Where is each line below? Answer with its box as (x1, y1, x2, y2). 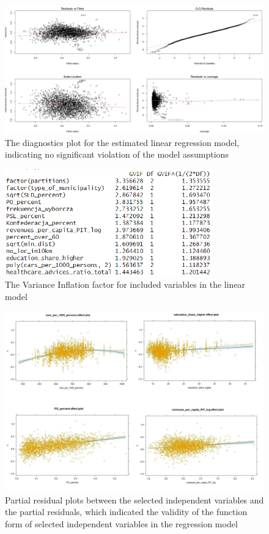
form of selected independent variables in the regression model (5, 518, 238, 530)
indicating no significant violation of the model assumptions (5, 148, 229, 161)
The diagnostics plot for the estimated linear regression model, (5, 136, 240, 148)
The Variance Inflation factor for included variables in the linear (5, 278, 246, 291)
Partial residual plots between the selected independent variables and (5, 493, 264, 506)
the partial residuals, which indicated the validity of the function (5, 505, 248, 518)
